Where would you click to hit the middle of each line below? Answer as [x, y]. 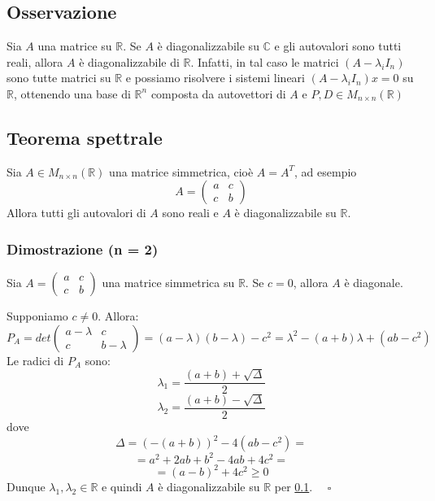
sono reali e [190, 213]
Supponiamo [37, 316]
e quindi [122, 487]
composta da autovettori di [218, 93]
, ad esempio [326, 171]
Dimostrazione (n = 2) [83, 248]
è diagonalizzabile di [129, 61]
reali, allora [35, 61]
